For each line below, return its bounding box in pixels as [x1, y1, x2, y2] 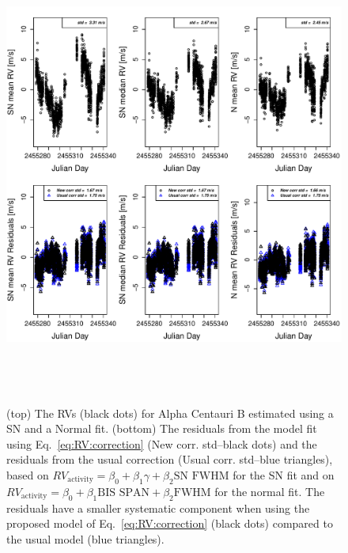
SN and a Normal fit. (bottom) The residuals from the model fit [6, 420, 317, 437]
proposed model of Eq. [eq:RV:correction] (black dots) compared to [6, 515, 333, 532]
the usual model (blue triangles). [6, 530, 165, 547]
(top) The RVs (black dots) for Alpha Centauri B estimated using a [6, 404, 334, 421]
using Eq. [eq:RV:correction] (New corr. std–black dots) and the [6, 435, 317, 452]
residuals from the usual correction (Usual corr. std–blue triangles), [6, 451, 333, 468]
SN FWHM [173, 470, 229, 482]
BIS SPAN [97, 487, 150, 498]
